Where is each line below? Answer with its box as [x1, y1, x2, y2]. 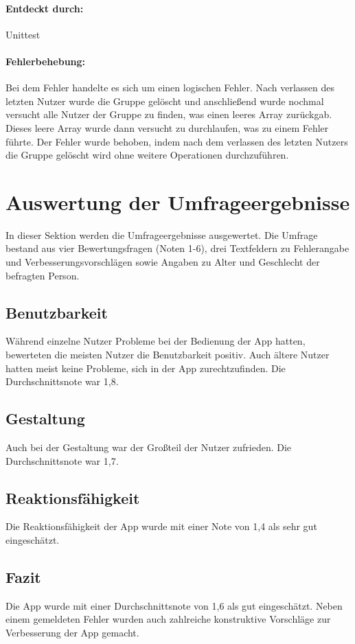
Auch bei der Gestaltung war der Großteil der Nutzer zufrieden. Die [5, 440, 292, 455]
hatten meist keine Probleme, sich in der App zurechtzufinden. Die [5, 360, 286, 375]
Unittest [5, 27, 41, 41]
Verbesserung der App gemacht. [5, 625, 139, 639]
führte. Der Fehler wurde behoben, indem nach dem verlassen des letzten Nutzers [5, 134, 348, 148]
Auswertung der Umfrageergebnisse [5, 187, 350, 216]
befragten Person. [5, 268, 80, 282]
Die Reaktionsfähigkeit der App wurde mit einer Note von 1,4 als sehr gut [5, 519, 317, 533]
